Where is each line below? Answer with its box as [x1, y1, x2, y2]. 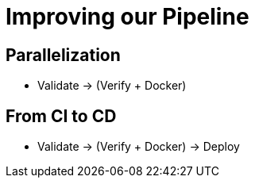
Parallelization [6, 44, 121, 65]
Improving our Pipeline [6, 3, 249, 30]
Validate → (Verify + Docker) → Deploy [37, 140, 240, 154]
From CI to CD [6, 105, 117, 126]
